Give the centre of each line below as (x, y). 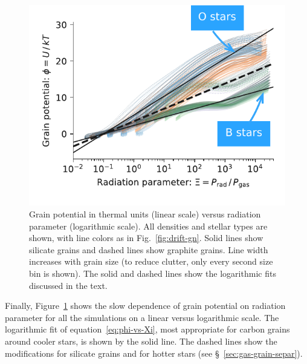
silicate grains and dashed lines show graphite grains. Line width (149, 249)
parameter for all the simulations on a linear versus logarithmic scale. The (142, 317)
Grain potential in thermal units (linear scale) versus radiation (145, 214)
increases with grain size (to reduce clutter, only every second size (151, 261)
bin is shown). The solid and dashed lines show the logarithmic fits (153, 273)
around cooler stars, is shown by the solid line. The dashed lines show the (141, 341)
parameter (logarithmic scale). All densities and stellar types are (148, 226)
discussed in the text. (68, 285)
